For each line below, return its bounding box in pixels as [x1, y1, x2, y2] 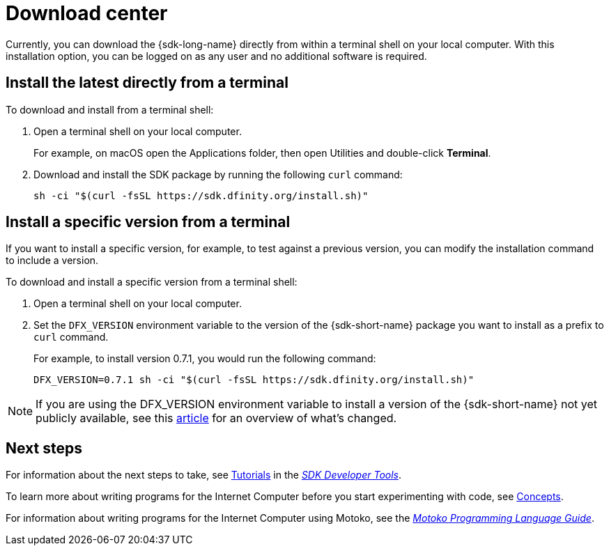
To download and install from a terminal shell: [6, 103, 214, 116]
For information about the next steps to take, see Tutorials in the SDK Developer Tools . [6, 469, 402, 481]
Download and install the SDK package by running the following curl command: [33, 168, 403, 180]
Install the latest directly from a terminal [6, 74, 288, 92]
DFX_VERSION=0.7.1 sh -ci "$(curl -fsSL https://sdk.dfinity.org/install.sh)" [33, 374, 475, 386]
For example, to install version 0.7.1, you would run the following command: [33, 352, 376, 365]
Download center [6, 1, 168, 25]
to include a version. [6, 254, 99, 267]
